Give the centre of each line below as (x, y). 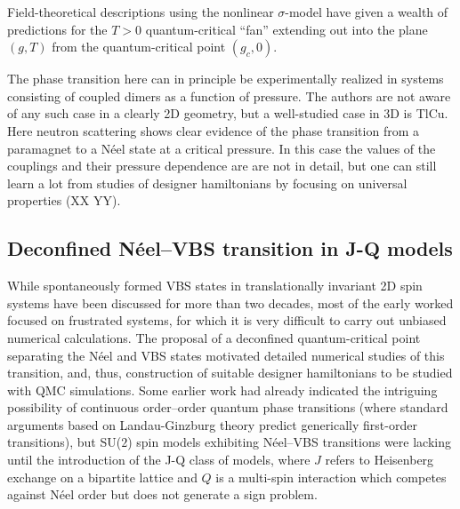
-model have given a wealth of (367, 12)
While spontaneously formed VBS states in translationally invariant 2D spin (215, 286)
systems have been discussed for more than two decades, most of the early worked (230, 302)
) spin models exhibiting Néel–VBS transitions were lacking (289, 442)
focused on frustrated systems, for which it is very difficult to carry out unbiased (227, 320)
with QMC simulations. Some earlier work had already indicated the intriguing (222, 390)
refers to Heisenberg (379, 460)
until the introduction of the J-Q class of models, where (159, 460)
